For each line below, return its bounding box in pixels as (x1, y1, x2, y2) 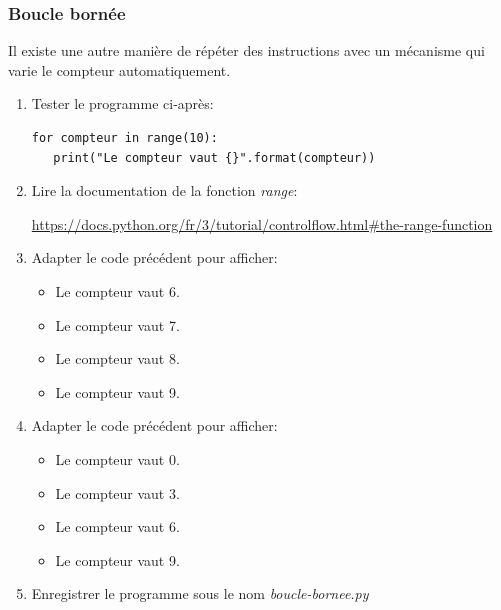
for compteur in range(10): (31, 131, 218, 145)
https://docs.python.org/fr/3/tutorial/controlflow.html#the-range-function (31, 213, 493, 234)
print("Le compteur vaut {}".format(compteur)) (53, 150, 376, 165)
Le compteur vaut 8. (55, 348, 180, 369)
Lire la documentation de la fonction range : (31, 180, 298, 201)
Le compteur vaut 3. (55, 482, 180, 503)
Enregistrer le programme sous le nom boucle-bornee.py (31, 583, 369, 604)
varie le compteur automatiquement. (8, 59, 231, 80)
